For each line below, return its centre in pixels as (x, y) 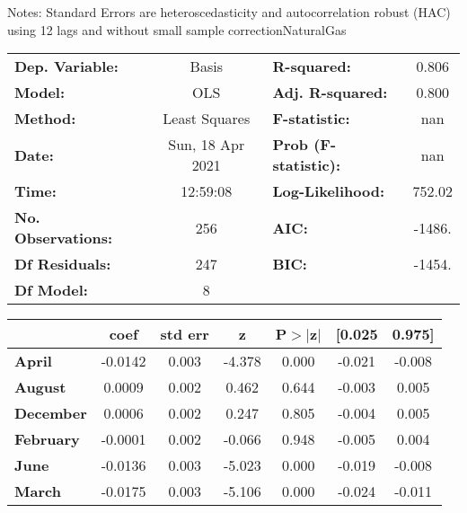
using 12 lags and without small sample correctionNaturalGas (177, 29)
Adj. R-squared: (330, 93)
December (51, 413)
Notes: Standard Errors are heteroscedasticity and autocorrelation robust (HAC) (229, 12)
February (47, 439)
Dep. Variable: (66, 66)
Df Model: (51, 290)
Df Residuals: (63, 264)
